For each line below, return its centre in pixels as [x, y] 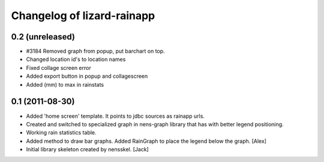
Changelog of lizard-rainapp [83, 16]
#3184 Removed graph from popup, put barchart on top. [95, 51]
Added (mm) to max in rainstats [65, 84]
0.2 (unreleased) [43, 37]
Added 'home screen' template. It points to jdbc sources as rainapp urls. [115, 116]
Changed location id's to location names [76, 59]
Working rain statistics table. [61, 133]
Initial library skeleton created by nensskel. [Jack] [88, 149]
